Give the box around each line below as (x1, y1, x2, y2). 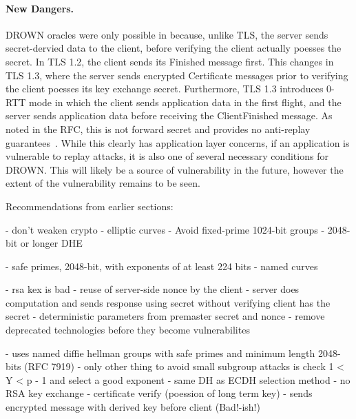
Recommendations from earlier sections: (6, 198, 174, 213)
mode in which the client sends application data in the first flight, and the (29, 94, 342, 109)
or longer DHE (20, 236, 83, 250)
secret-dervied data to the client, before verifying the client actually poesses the (6, 41, 342, 55)
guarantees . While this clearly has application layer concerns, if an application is (6, 135, 350, 150)
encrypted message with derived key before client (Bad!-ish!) (6, 400, 260, 414)
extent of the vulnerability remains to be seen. (6, 176, 200, 190)
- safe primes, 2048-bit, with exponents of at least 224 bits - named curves (6, 258, 318, 273)
